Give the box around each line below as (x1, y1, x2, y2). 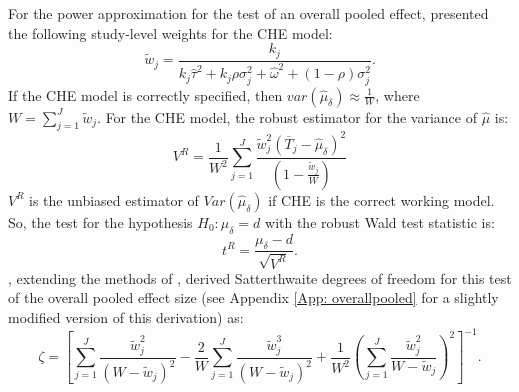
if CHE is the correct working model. (268, 189, 495, 210)
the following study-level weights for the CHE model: (8, 22, 333, 43)
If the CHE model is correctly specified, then (8, 84, 283, 105)
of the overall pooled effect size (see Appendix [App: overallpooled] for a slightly (8, 287, 499, 308)
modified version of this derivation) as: (8, 307, 244, 328)
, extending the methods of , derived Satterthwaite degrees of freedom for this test (8, 267, 512, 288)
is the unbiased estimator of (29, 189, 199, 210)
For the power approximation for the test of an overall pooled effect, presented (8, 3, 489, 23)
